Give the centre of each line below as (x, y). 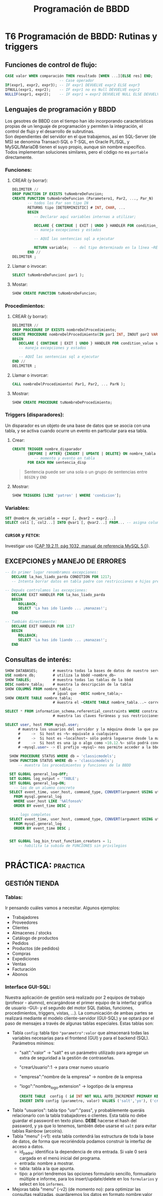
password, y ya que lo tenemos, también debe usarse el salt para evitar (84, 1126)
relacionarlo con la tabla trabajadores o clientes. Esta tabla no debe (79, 1115)
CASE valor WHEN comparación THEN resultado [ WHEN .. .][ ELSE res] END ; (79, 76)
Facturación (24, 969)
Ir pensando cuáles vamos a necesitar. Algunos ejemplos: (63, 908)
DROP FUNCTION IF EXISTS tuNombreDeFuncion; (58, 194)
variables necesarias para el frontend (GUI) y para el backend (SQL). (81, 1038)
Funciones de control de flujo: (51, 65)
